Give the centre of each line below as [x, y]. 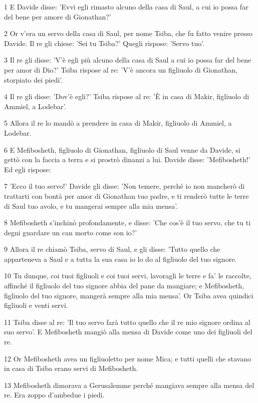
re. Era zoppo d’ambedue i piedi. [54, 395]
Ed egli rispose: [28, 169]
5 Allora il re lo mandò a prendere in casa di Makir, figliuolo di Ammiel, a [118, 123]
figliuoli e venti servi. [36, 305]
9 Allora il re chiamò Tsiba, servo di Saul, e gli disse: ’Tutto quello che [112, 249]
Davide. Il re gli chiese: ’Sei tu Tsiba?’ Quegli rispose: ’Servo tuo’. [104, 43]
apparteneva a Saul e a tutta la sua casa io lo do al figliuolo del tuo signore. [120, 259]
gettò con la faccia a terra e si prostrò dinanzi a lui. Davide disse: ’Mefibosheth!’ [127, 159]
